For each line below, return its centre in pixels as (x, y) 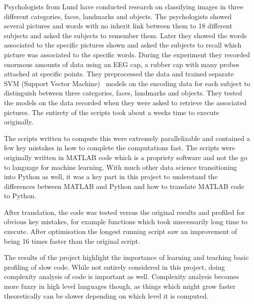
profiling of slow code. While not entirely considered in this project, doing (115, 267)
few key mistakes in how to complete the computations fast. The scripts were (120, 148)
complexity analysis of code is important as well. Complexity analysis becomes (122, 276)
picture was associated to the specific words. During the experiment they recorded (127, 54)
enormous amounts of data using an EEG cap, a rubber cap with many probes (122, 64)
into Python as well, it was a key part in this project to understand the (111, 176)
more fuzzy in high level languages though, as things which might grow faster (120, 286)
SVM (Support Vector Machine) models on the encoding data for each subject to (127, 83)
